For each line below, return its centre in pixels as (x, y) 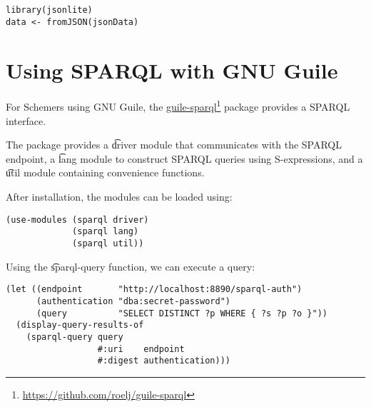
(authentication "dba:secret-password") (133, 301)
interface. (26, 120)
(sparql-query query (75, 337)
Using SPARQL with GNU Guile (172, 70)
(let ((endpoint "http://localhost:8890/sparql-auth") (154, 290)
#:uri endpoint (141, 349)
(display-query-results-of (80, 325)
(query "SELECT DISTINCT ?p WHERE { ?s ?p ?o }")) (182, 313)
